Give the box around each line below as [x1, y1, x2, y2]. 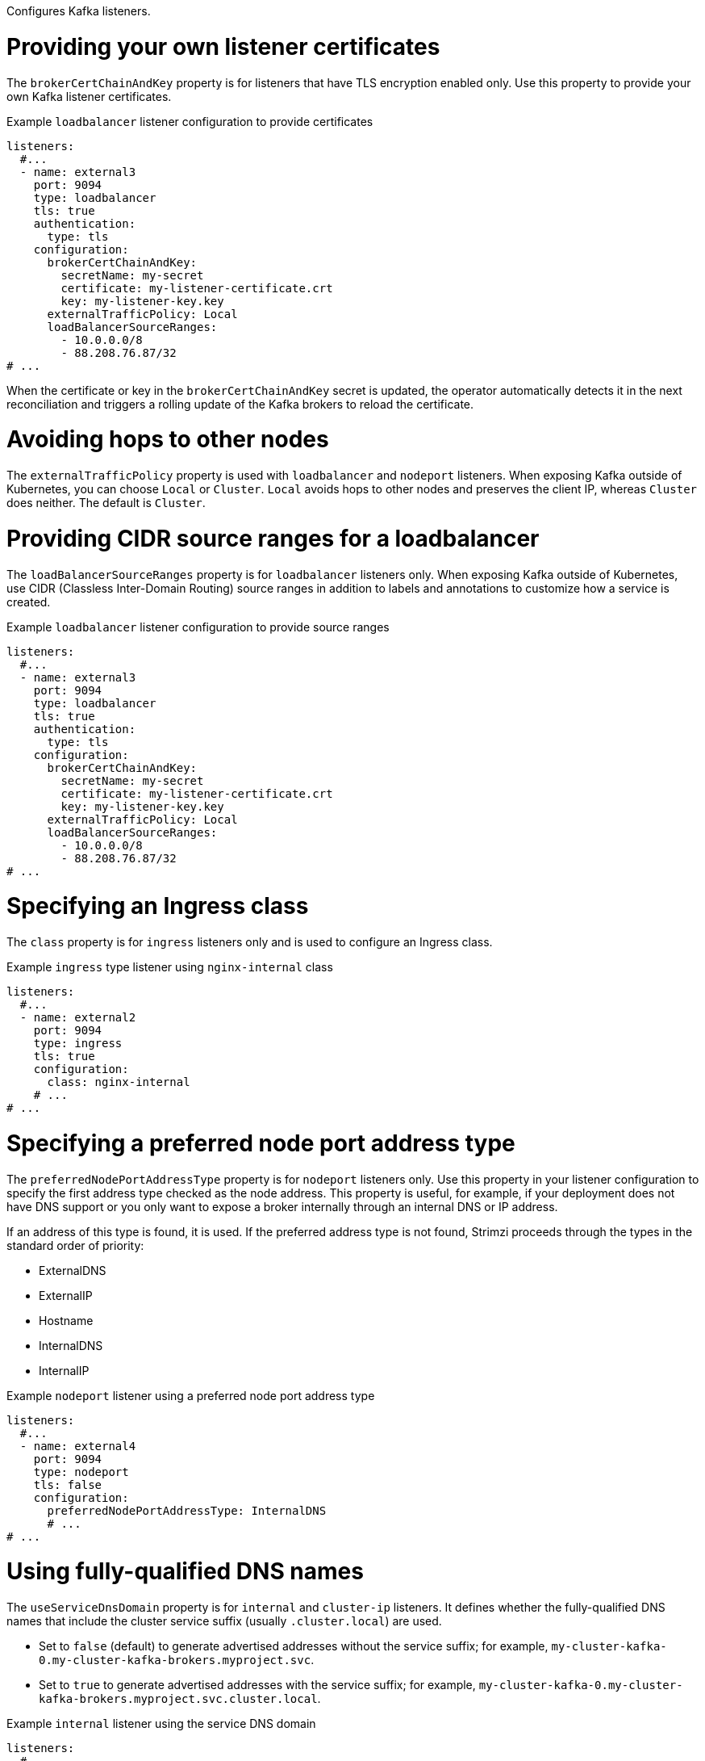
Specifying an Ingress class [6, 892, 309, 920]
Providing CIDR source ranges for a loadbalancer [6, 524, 540, 552]
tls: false [33, 1478, 102, 1491]
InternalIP [39, 1363, 90, 1377]
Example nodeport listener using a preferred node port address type [6, 1388, 375, 1403]
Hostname [39, 1313, 94, 1327]
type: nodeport [33, 1465, 129, 1478]
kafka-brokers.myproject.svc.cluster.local [39, 1692, 318, 1705]
